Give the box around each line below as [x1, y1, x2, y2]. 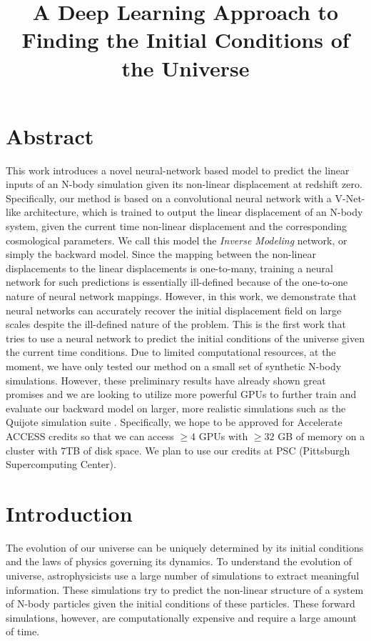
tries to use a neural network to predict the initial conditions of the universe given [6, 330, 365, 345]
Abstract [6, 121, 94, 150]
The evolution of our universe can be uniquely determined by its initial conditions [6, 540, 364, 555]
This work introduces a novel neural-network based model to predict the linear [6, 162, 350, 177]
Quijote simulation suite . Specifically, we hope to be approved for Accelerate [6, 414, 342, 429]
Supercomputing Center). [6, 457, 116, 472]
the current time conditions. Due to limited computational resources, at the [6, 344, 336, 359]
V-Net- [335, 190, 365, 205]
